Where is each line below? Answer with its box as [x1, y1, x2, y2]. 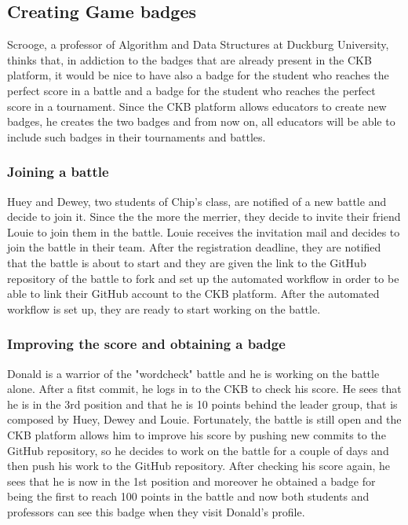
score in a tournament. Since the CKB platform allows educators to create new [7, 97, 387, 114]
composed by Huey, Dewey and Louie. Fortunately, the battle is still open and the [7, 411, 402, 428]
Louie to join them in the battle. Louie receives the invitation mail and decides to [7, 223, 400, 240]
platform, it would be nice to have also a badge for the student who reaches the [7, 67, 389, 83]
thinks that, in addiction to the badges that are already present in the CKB [7, 51, 372, 68]
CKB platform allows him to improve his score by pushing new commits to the [7, 426, 386, 442]
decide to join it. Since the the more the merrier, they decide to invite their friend [7, 208, 401, 225]
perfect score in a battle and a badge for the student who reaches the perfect [7, 82, 376, 98]
